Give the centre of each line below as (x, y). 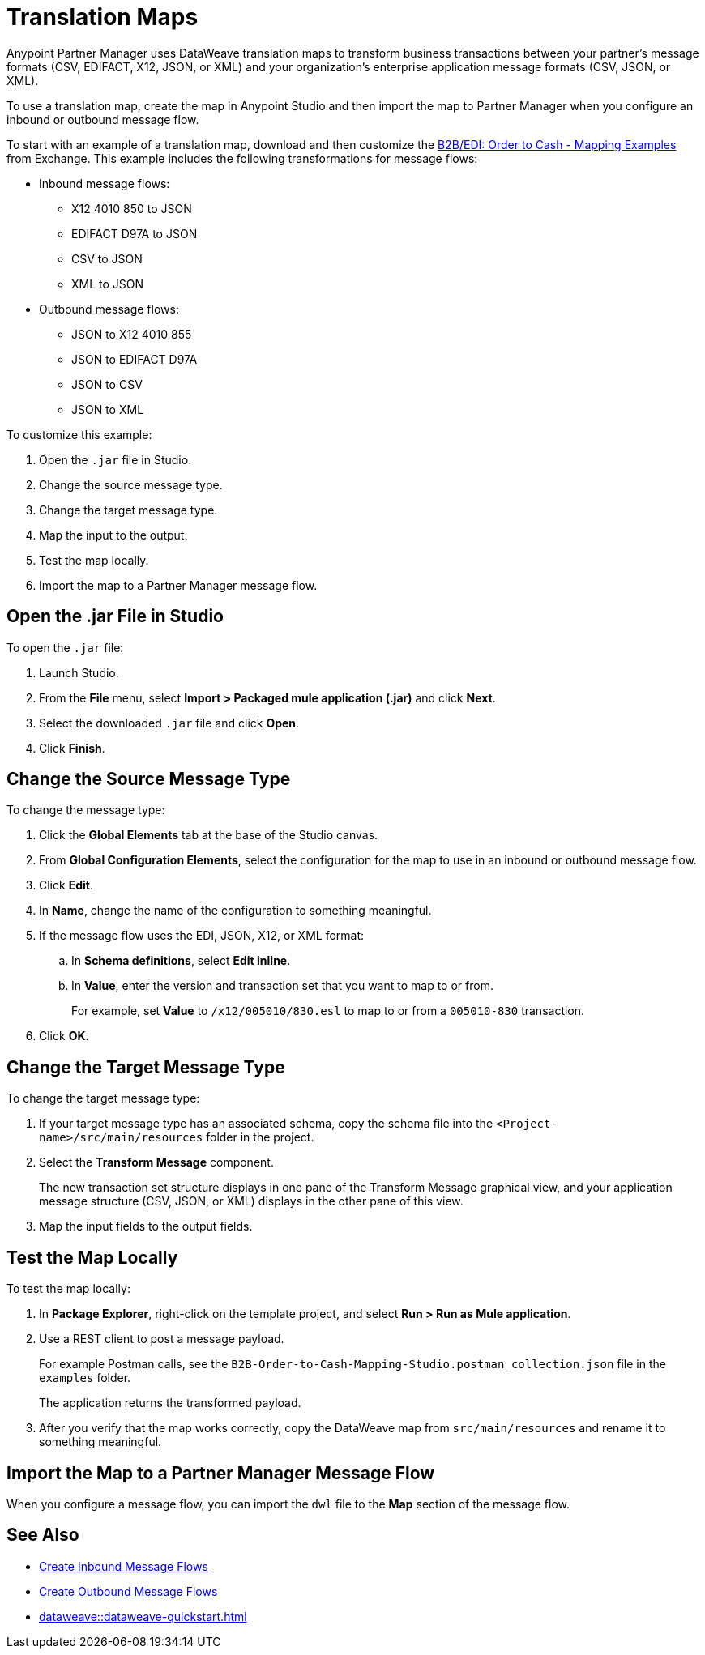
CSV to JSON (107, 258)
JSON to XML (108, 409)
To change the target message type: (103, 1098)
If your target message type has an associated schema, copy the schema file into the (266, 1124)
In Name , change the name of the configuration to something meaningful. (235, 911)
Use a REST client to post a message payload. (162, 1339)
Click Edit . (66, 885)
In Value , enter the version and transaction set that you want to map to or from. (282, 986)
